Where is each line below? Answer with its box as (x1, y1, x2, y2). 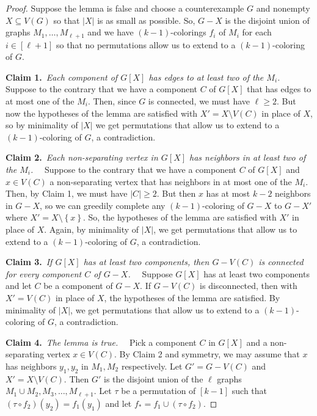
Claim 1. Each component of (5, 70, 118, 83)
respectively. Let (121, 359, 183, 372)
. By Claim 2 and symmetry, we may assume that (114, 348, 300, 360)
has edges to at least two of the (148, 70, 264, 83)
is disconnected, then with (200, 279, 297, 292)
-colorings (170, 26, 206, 38)
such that (231, 384, 268, 397)
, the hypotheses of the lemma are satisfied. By (104, 291, 280, 304)
